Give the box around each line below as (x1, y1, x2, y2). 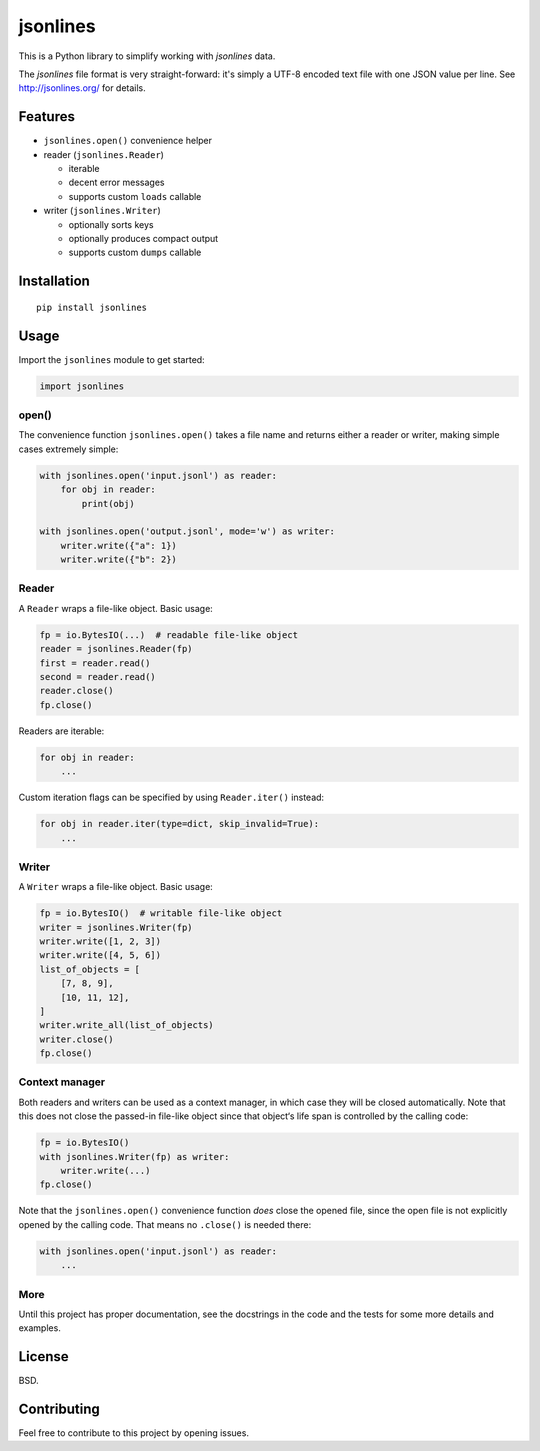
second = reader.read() (39, 671, 157, 682)
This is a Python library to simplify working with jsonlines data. (18, 50, 276, 62)
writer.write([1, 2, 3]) (39, 936, 162, 947)
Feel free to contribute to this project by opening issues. (18, 1427, 250, 1439)
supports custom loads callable (68, 190, 202, 202)
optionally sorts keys (68, 218, 154, 230)
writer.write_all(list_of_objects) (39, 1020, 214, 1031)
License (18, 1348, 69, 1365)
